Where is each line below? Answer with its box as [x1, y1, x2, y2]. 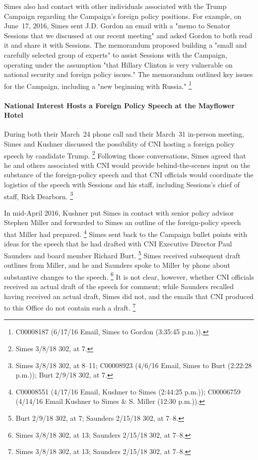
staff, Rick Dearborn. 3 [4, 189, 73, 201]
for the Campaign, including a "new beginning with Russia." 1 [4, 79, 192, 91]
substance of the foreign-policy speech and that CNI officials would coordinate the [4, 169, 254, 180]
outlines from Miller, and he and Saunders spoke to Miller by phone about [4, 260, 230, 270]
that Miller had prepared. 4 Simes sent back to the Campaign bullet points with [4, 228, 247, 239]
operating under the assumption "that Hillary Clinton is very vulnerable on [4, 59, 233, 70]
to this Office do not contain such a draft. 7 [4, 301, 136, 312]
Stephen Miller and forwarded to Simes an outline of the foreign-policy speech [4, 217, 241, 228]
